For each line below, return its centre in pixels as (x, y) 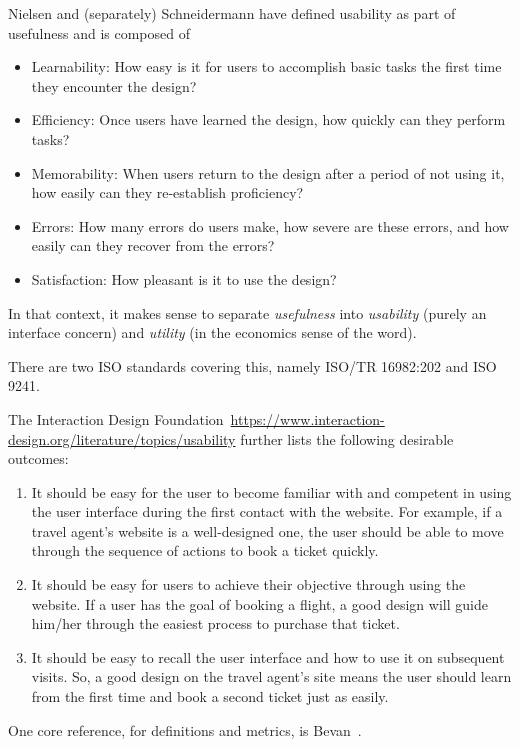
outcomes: (38, 458)
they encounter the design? (114, 85)
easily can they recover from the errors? (153, 245)
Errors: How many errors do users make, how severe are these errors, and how (270, 225)
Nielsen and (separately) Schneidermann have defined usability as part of (232, 13)
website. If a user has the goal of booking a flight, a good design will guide (259, 603)
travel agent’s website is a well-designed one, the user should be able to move (267, 530)
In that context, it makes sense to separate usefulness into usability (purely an (247, 312)
